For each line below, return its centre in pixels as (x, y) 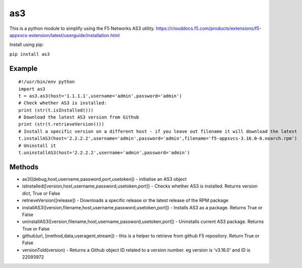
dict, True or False (41, 193)
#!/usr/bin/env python (47, 82)
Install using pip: (27, 45)
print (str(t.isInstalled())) (56, 110)
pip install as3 (30, 54)
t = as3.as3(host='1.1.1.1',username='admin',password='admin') (100, 96)
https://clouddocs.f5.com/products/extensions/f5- (209, 28)
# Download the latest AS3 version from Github (79, 117)
